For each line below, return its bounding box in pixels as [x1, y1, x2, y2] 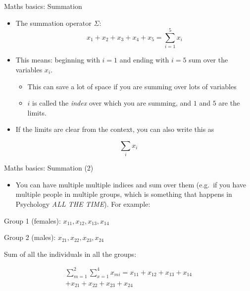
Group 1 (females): [4, 215, 61, 226]
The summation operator [15, 17, 92, 28]
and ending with [119, 55, 169, 65]
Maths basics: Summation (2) [4, 163, 94, 173]
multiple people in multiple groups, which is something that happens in [15, 189, 232, 199]
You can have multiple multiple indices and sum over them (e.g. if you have [15, 179, 247, 189]
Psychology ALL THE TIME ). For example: [15, 198, 150, 209]
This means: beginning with [15, 55, 100, 65]
